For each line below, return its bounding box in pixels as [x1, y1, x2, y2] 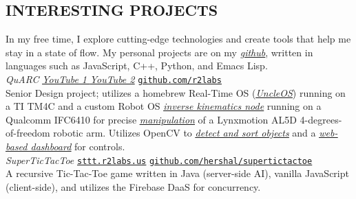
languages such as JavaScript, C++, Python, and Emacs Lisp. [6, 58, 268, 73]
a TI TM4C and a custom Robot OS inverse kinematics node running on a [6, 99, 322, 113]
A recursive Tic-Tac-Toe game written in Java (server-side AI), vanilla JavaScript [6, 166, 349, 180]
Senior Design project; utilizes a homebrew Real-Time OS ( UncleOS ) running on [6, 85, 346, 99]
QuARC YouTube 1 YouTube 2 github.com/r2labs [6, 71, 222, 86]
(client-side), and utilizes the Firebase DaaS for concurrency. [6, 179, 261, 194]
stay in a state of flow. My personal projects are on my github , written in [6, 45, 313, 59]
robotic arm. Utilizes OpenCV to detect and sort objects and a [53, 126, 316, 140]
